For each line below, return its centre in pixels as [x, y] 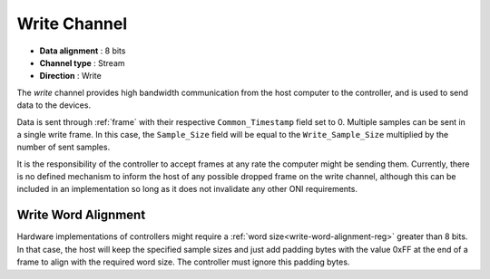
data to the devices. [54, 105]
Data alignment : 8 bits [83, 51]
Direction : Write [70, 76]
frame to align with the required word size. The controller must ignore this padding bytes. [183, 262]
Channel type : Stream [83, 63]
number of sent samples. [64, 147]
